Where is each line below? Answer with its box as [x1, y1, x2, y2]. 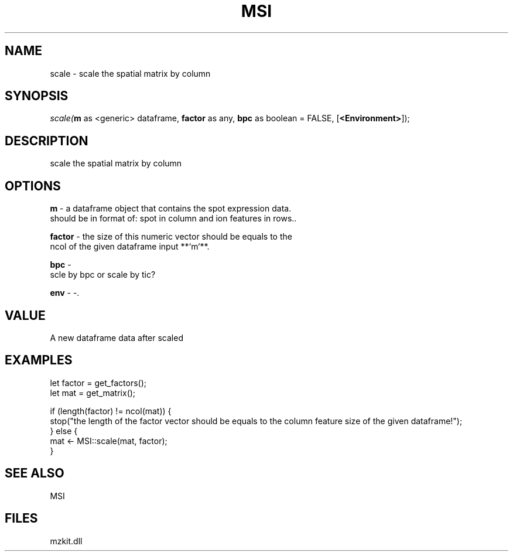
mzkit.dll [50, 535, 83, 546]
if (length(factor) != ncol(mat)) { [50, 405, 172, 416]
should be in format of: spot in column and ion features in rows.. [50, 213, 297, 224]
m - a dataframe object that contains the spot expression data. [50, 203, 292, 214]
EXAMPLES [5, 353, 73, 368]
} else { [50, 425, 78, 436]
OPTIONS [5, 178, 61, 193]
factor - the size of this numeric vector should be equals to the [50, 231, 292, 242]
